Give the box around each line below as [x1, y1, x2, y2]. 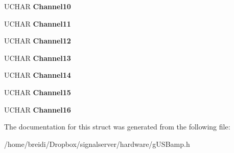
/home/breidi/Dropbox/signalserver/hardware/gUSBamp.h [4, 138, 190, 149]
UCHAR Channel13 [4, 52, 71, 63]
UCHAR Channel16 [4, 104, 71, 115]
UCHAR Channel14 [4, 70, 71, 80]
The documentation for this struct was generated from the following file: [4, 121, 230, 132]
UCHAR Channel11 [4, 18, 71, 29]
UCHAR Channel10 [4, 1, 71, 11]
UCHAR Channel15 [4, 86, 71, 97]
